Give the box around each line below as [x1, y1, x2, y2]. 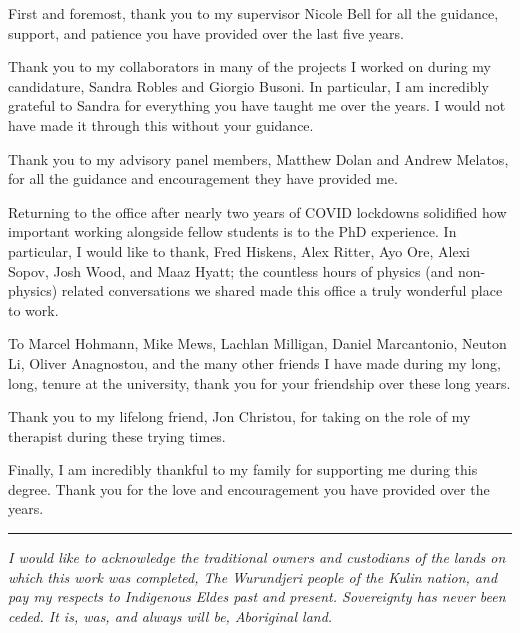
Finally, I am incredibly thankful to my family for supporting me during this [8, 459, 478, 480]
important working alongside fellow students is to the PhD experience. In [8, 221, 457, 242]
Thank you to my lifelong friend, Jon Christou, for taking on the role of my [8, 406, 471, 427]
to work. [8, 299, 59, 320]
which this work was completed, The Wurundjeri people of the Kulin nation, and [8, 566, 498, 587]
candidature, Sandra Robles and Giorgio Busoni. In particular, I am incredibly [8, 75, 489, 96]
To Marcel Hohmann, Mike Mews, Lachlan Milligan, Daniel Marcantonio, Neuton [8, 333, 507, 354]
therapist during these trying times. [8, 425, 226, 446]
